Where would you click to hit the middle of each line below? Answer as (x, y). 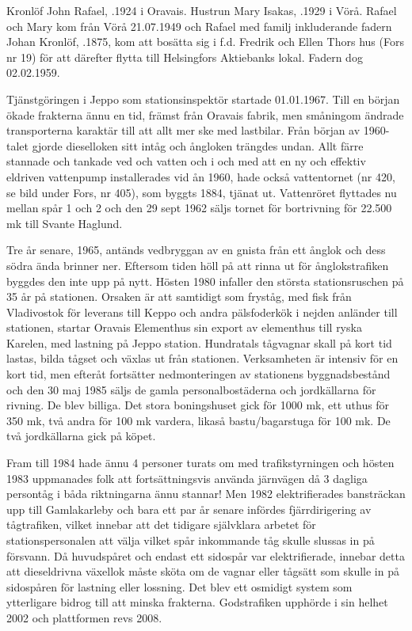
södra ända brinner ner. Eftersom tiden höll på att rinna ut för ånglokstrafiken (198, 265)
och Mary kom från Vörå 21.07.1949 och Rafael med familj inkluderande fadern (199, 26)
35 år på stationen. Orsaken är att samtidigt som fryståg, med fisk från (179, 296)
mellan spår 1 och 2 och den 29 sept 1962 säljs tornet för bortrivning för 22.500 (199, 208)
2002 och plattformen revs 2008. (84, 617)
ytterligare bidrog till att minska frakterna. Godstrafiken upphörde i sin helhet (197, 602)
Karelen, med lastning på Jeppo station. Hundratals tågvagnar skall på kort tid (199, 342)
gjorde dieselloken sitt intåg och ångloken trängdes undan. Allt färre (198, 145)
